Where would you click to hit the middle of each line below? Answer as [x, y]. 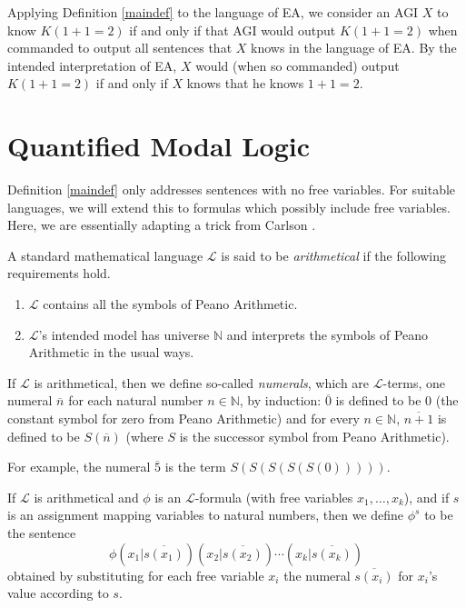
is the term [195, 467]
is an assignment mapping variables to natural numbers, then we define [206, 515]
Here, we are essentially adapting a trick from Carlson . [162, 225]
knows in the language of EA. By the [354, 48]
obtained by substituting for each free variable [136, 575]
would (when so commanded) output [297, 65]
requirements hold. [59, 273]
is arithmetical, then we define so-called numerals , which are [202, 382]
